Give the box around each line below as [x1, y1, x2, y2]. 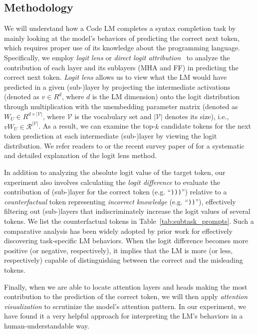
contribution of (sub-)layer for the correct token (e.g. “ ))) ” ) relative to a [4, 186, 227, 197]
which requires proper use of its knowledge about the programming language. [4, 42, 240, 53]
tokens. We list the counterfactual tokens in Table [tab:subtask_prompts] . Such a [4, 216, 254, 226]
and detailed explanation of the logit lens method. [4, 150, 157, 161]
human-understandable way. [4, 320, 89, 331]
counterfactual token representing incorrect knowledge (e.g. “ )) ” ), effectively [4, 196, 236, 206]
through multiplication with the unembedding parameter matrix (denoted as [4, 101, 238, 111]
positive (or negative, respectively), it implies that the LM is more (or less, [4, 245, 233, 255]
